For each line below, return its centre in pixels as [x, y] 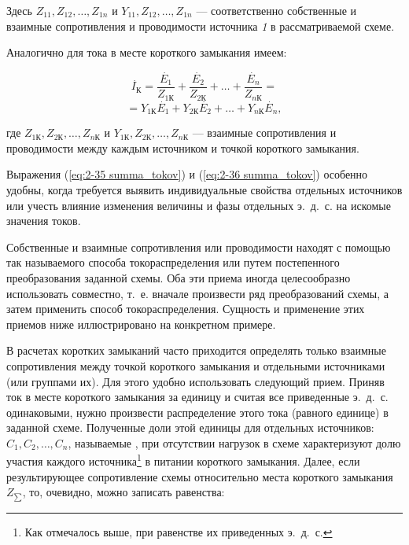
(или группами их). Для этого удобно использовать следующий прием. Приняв [195, 381]
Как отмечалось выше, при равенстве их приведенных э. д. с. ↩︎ [179, 531]
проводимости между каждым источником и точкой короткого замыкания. [183, 147]
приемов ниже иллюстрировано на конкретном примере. [141, 324]
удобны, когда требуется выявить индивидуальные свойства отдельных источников [204, 189]
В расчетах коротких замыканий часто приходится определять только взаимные [196, 350]
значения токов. [44, 221]
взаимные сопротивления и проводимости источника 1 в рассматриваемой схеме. [201, 26]
